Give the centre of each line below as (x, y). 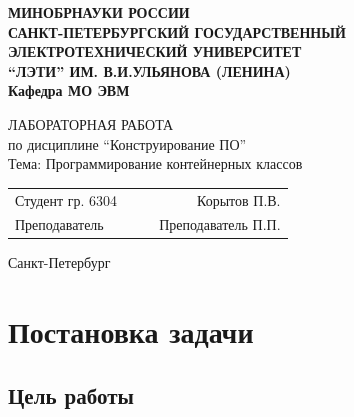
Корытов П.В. (239, 199)
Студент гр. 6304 (66, 199)
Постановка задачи (131, 331)
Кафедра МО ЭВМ (69, 90)
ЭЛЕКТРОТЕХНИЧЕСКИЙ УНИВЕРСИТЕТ (155, 51)
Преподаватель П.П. (220, 224)
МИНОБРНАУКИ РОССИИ (99, 12)
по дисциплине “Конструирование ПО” (127, 143)
